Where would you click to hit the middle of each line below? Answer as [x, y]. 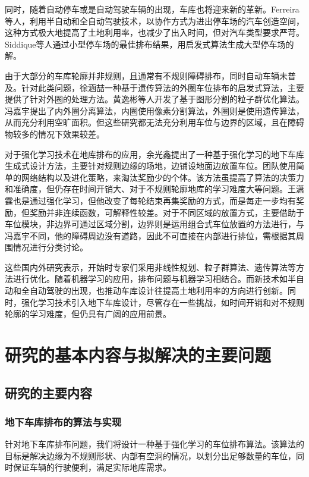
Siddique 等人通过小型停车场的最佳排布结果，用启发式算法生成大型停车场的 [149, 44]
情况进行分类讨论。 [50, 247]
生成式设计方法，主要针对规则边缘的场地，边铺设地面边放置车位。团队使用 [150, 166]
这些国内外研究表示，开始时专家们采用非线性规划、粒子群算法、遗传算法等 [150, 267]
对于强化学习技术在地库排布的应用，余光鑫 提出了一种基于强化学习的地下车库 [154, 154]
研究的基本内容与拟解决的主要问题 [138, 355]
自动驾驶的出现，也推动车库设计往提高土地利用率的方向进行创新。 [158, 291]
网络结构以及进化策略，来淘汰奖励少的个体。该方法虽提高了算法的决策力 [163, 177]
